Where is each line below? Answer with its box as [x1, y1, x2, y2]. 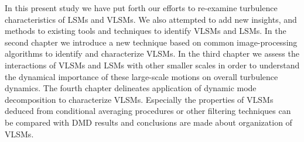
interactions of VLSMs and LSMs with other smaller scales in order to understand [5, 58, 300, 71]
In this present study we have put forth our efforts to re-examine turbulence [5, 2, 278, 13]
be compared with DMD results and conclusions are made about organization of [5, 116, 292, 128]
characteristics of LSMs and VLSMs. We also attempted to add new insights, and [5, 13, 297, 25]
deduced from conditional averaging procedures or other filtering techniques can [5, 105, 291, 117]
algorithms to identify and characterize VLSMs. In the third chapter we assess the [5, 47, 299, 60]
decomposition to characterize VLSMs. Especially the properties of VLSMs [5, 93, 274, 105]
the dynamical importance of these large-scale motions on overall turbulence [5, 70, 278, 82]
